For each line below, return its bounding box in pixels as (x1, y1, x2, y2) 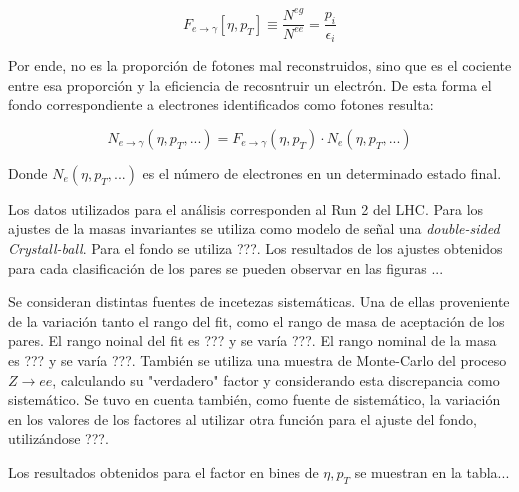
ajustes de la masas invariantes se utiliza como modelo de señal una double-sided (8, 218, 500, 239)
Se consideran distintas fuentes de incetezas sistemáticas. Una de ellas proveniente (8, 291, 510, 312)
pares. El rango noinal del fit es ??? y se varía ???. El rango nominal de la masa (8, 330, 497, 351)
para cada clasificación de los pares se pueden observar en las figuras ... (8, 257, 444, 278)
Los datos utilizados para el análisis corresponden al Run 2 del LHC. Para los (8, 198, 484, 219)
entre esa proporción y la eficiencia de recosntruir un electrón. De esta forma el (8, 74, 492, 95)
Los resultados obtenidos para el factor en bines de (8, 461, 319, 482)
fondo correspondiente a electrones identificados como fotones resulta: (8, 94, 434, 115)
